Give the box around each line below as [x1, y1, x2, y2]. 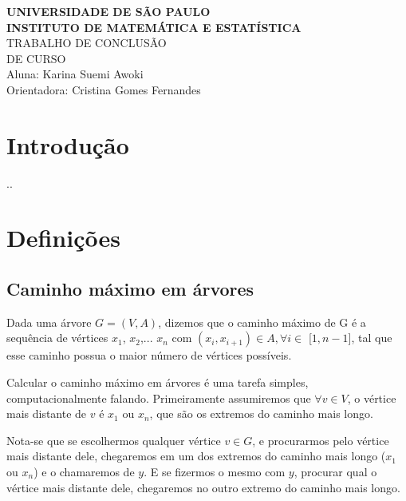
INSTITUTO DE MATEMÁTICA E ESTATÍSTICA [6, 18, 302, 35]
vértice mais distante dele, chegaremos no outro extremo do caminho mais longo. [6, 479, 400, 495]
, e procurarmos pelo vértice [252, 431, 389, 448]
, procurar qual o [294, 463, 377, 480]
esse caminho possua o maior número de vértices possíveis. [6, 347, 292, 364]
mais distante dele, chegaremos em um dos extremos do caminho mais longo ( [6, 447, 386, 464]
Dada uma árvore [6, 313, 92, 330]
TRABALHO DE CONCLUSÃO [6, 34, 167, 51]
